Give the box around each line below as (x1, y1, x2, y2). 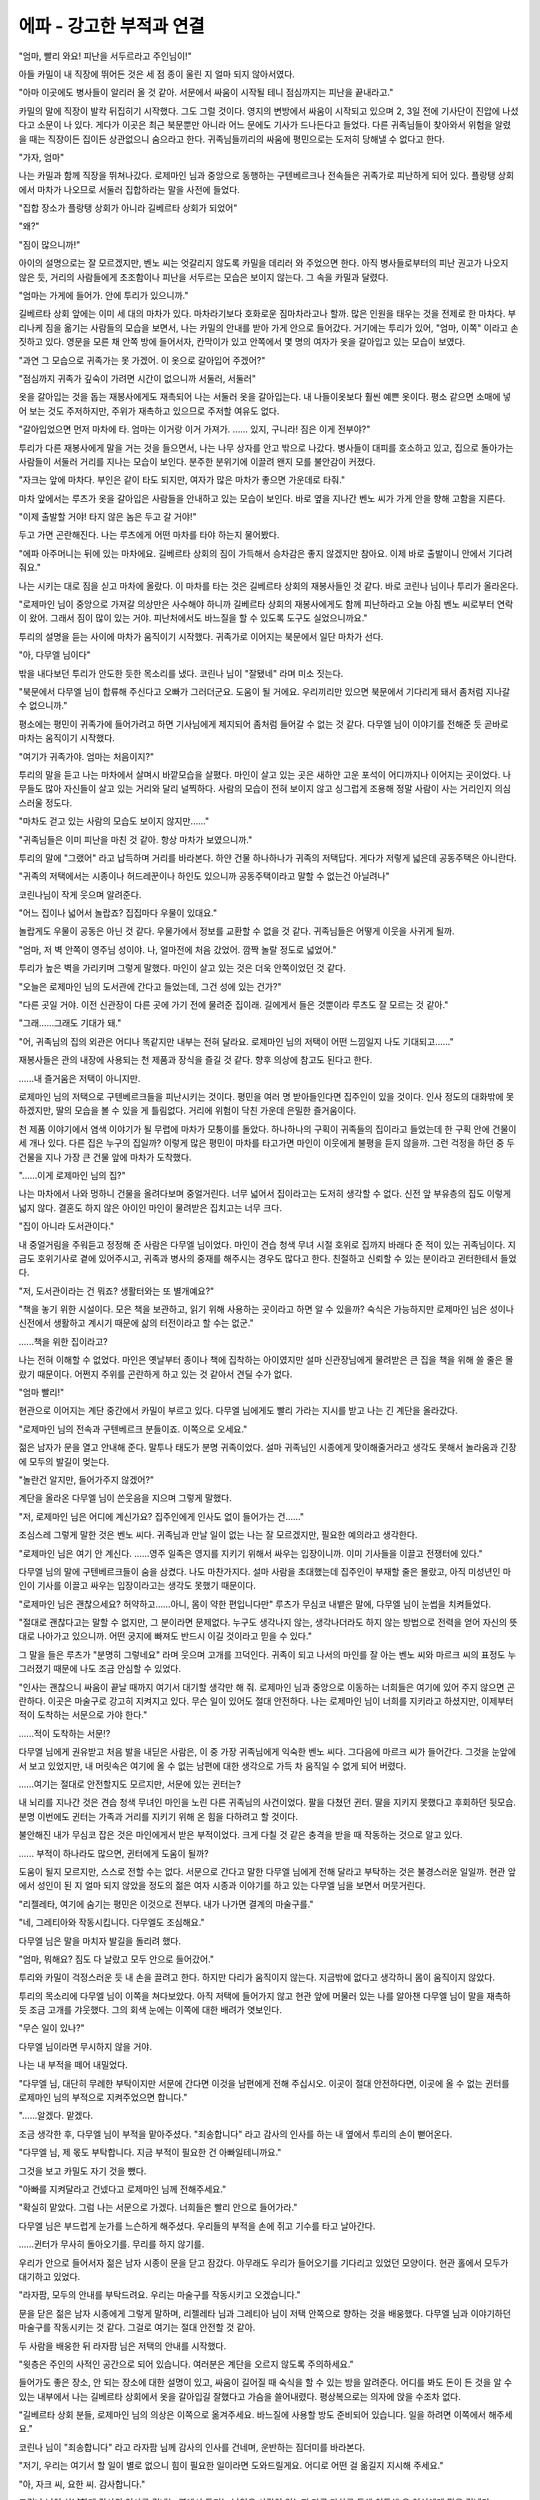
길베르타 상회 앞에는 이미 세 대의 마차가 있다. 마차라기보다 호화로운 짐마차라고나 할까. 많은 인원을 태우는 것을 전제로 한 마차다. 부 (18, 308, 517, 320)
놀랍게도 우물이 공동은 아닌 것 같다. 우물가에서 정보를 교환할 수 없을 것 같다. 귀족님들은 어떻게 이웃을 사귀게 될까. (18, 925, 455, 937)
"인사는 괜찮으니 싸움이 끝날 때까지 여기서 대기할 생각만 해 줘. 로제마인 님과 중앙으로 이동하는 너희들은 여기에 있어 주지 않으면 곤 (18, 1681, 515, 1693)
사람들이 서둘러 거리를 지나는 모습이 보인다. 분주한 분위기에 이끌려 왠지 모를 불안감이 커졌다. (18, 455, 376, 467)
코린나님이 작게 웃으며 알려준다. (18, 888, 142, 900)
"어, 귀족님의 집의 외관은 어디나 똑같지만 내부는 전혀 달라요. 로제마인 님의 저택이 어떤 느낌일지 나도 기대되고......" (18, 1035, 454, 1047)
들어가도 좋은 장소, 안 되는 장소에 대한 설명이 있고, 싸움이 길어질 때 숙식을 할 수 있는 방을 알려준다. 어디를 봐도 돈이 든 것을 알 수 (18, 2376, 513, 2389)
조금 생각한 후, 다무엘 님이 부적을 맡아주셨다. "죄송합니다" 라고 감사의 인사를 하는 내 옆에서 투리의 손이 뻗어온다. (18, 2128, 453, 2140)
